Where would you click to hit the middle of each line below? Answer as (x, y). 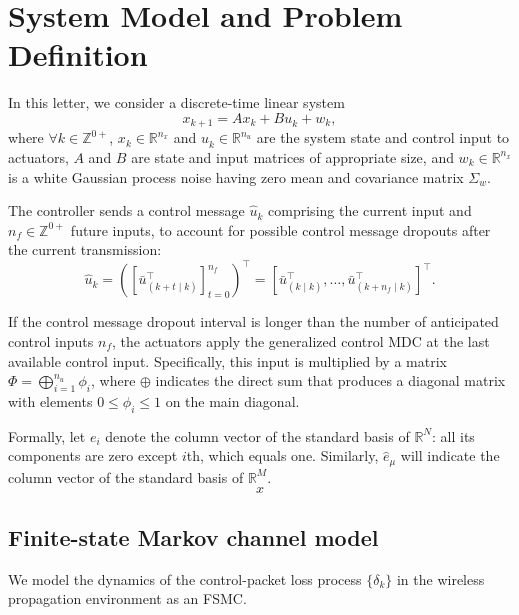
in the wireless (440, 578)
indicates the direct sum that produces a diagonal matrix (330, 380)
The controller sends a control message (126, 210)
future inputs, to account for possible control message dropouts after (280, 229)
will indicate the (450, 455)
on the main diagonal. (232, 401)
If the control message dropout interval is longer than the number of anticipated (253, 321)
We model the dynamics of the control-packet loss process (185, 578)
